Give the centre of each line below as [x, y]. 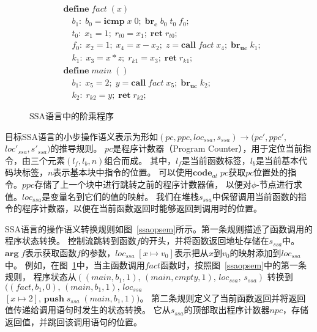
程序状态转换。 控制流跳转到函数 [71, 241]
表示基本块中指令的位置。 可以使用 [123, 172]
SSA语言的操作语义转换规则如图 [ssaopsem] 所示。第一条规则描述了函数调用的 [159, 228]
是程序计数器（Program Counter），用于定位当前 [208, 148]
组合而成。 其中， [140, 160]
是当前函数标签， [216, 160]
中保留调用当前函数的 [255, 196]
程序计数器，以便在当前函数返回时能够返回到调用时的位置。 [142, 208]
